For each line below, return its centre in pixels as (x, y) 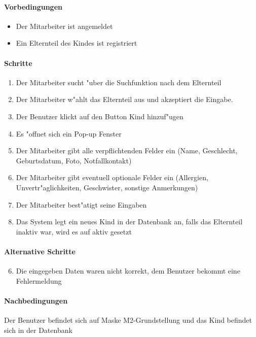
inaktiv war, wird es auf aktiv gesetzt (74, 231)
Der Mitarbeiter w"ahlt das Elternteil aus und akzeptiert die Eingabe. (124, 99)
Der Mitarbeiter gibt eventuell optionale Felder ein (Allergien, (112, 177)
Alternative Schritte (40, 251)
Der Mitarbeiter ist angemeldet (64, 26)
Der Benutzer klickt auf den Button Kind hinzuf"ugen (100, 116)
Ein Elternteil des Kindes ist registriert (77, 43)
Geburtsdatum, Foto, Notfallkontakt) (74, 160)
